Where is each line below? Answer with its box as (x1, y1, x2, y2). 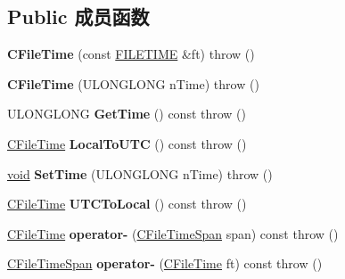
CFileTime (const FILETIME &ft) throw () (7, 45, 255, 63)
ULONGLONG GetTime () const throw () (7, 104, 247, 123)
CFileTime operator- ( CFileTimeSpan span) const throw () (7, 224, 339, 242)
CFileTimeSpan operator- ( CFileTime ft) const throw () (7, 254, 323, 273)
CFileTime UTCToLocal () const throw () (7, 194, 247, 213)
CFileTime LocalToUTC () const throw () (7, 134, 247, 152)
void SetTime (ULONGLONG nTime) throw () (7, 164, 273, 183)
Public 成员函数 (7, 3, 150, 30)
